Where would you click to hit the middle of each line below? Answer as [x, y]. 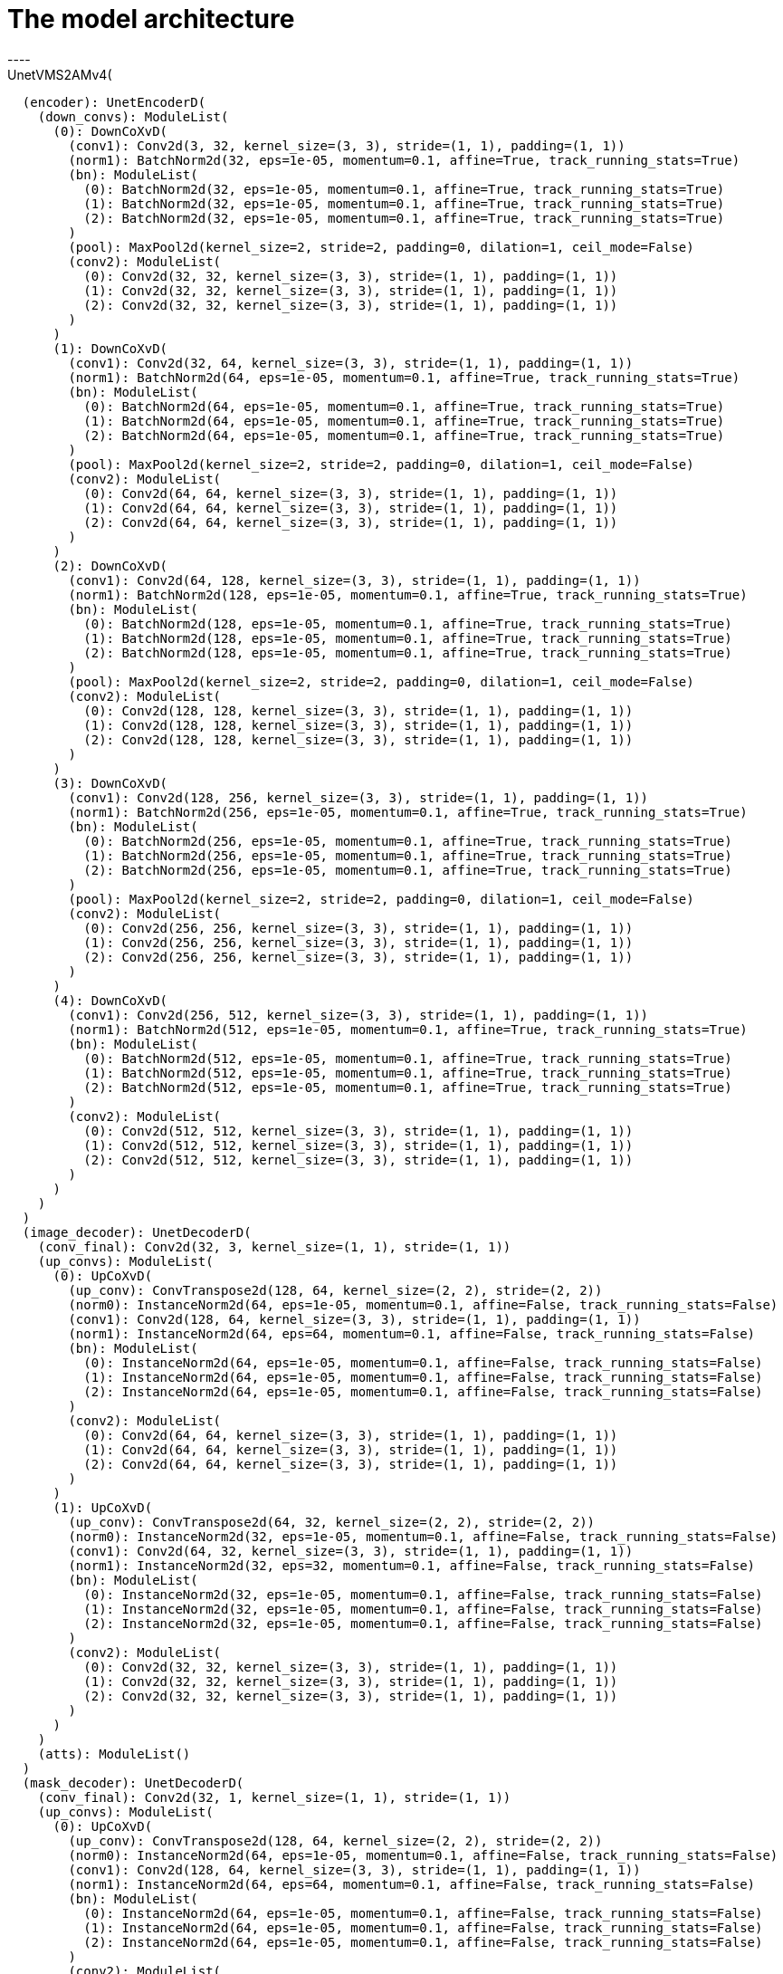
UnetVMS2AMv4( [60, 74]
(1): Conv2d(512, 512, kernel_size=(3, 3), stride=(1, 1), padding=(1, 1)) [358, 1145]
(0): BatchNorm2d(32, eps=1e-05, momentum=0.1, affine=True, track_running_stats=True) [404, 189]
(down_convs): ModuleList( [133, 116]
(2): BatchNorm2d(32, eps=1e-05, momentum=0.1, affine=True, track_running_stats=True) [404, 218]
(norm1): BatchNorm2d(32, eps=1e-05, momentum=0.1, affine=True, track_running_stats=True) [404, 160]
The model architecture [151, 19]
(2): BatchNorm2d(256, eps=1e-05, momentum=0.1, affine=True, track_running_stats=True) [408, 870]
